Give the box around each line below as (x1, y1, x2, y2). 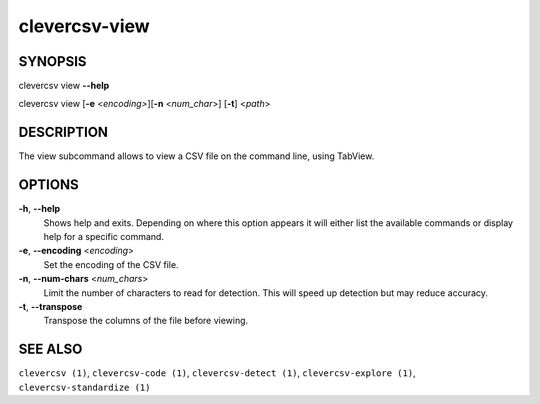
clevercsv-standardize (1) (18, 381, 151, 393)
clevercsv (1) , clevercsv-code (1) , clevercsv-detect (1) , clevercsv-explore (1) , (18, 367, 416, 379)
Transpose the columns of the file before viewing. (43, 315, 249, 327)
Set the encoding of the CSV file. (43, 258, 179, 270)
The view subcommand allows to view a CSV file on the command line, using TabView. (18, 150, 375, 162)
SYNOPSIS (18, 53, 87, 70)
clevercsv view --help (18, 80, 110, 92)
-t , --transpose (18, 301, 83, 312)
